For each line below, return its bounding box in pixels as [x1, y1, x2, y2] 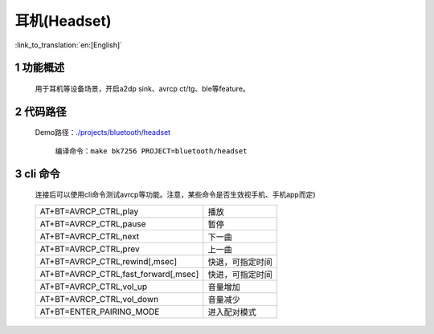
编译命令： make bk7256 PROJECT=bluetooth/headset [55, 145, 248, 156]
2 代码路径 [14, 104, 68, 118]
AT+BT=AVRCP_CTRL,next [39, 230, 140, 242]
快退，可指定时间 [207, 256, 273, 267]
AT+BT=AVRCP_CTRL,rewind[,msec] [39, 255, 178, 267]
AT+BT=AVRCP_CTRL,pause [39, 218, 146, 229]
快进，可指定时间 [207, 269, 273, 280]
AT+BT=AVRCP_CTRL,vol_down [39, 293, 159, 304]
